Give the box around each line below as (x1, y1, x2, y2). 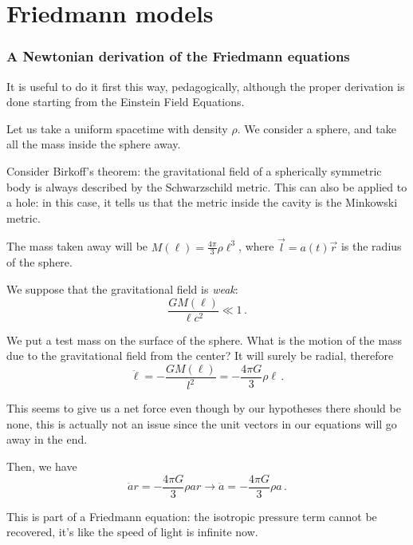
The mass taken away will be (6, 238, 148, 255)
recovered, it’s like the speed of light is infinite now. (6, 523, 258, 540)
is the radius (340, 238, 402, 255)
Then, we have (6, 458, 77, 475)
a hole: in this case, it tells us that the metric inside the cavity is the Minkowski (6, 194, 398, 211)
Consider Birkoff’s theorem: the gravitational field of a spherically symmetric (6, 162, 382, 179)
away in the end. (6, 431, 88, 448)
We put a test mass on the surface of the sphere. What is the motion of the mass (6, 331, 403, 348)
